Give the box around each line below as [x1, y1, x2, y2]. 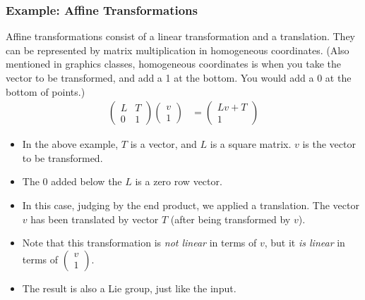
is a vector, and [130, 137, 197, 151]
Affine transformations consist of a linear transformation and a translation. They [6, 29, 356, 44]
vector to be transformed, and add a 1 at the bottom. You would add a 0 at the [6, 70, 352, 85]
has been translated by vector [30, 211, 159, 226]
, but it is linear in [264, 235, 345, 250]
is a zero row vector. [135, 174, 222, 189]
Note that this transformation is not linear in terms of [22, 235, 257, 250]
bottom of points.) [6, 84, 85, 99]
